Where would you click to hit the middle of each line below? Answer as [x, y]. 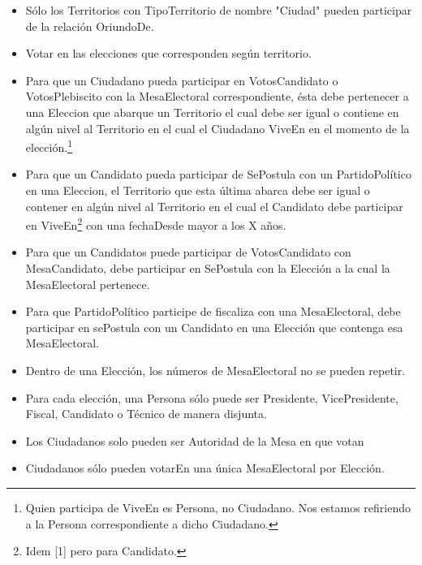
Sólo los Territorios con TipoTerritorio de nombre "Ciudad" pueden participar [219, 10]
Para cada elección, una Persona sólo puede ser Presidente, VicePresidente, [212, 397]
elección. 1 [49, 146]
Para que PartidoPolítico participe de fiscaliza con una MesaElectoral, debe [213, 311]
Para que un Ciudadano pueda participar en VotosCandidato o [182, 80]
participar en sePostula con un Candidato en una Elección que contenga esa [214, 327]
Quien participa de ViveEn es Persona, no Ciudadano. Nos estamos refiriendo [218, 507]
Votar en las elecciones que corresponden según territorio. [168, 53]
